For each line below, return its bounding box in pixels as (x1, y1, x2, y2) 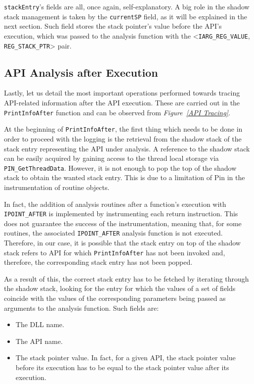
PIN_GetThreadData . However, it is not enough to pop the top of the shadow (4, 162, 237, 173)
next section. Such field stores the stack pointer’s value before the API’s (4, 21, 222, 31)
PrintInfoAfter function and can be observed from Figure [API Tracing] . (4, 107, 230, 117)
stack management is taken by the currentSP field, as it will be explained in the (4, 11, 248, 21)
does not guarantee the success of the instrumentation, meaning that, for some (4, 218, 242, 228)
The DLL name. (15, 319, 64, 330)
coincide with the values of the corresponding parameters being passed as (4, 293, 226, 303)
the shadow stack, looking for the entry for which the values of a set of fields (4, 283, 236, 293)
